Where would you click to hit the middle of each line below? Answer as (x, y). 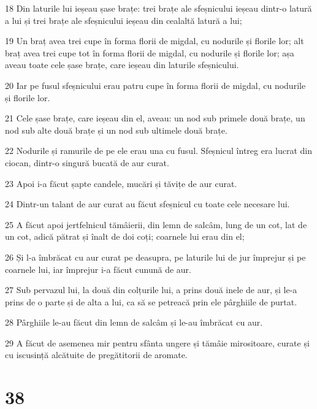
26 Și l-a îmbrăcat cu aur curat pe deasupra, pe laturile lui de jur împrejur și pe (155, 257)
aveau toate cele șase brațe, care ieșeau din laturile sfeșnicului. (122, 65)
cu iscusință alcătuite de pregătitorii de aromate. (96, 355)
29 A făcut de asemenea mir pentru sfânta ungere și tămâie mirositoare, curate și (157, 342)
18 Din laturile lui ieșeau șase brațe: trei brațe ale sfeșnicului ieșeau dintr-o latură (158, 8)
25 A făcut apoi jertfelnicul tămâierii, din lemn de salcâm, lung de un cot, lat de (156, 224)
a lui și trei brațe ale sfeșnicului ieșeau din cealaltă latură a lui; (124, 20)
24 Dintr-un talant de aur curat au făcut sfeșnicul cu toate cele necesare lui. (147, 204)
